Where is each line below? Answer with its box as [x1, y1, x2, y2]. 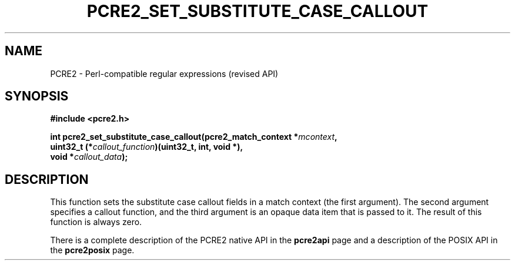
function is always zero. [50, 217, 142, 227]
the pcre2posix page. [50, 245, 135, 256]
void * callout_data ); [50, 152, 128, 162]
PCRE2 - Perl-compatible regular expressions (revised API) [50, 68, 279, 79]
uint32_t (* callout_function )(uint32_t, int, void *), [50, 142, 243, 152]
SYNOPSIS [5, 89, 69, 104]
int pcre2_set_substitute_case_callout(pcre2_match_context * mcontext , [50, 132, 337, 142]
